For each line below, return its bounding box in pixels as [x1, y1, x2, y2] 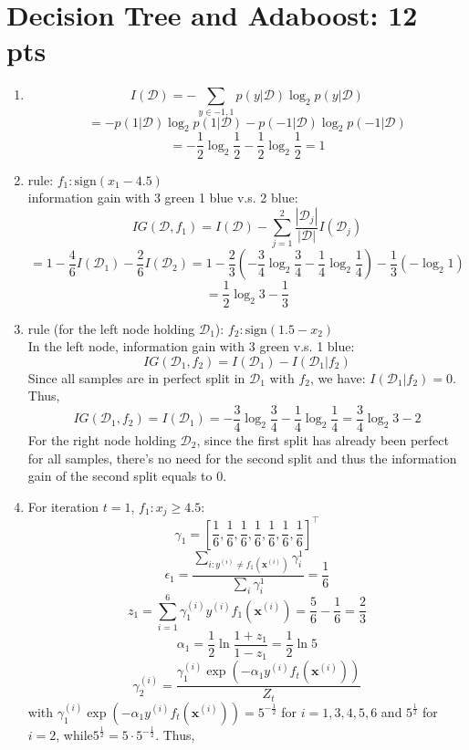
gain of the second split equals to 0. [27, 466, 227, 485]
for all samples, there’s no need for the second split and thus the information [27, 448, 457, 467]
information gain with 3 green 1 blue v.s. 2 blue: [27, 188, 298, 207]
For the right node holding [27, 430, 176, 449]
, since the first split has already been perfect [196, 430, 449, 449]
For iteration [27, 496, 99, 516]
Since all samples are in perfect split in [27, 368, 245, 387]
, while [56, 725, 93, 745]
